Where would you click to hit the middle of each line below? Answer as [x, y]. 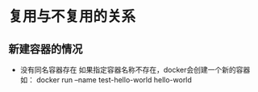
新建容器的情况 [46, 49]
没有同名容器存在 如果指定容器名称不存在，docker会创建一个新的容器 [135, 70]
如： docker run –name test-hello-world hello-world [106, 80]
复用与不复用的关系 [72, 17]
